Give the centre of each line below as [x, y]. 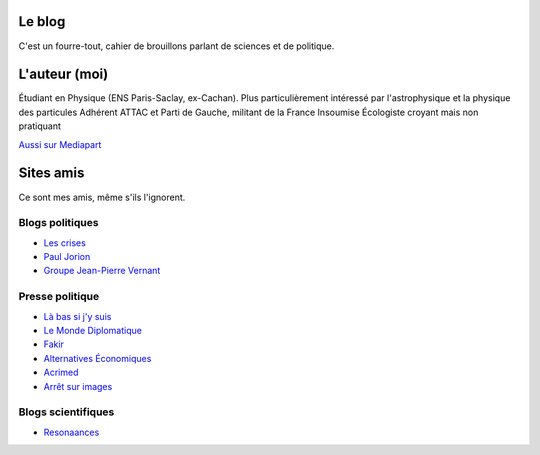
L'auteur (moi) [63, 74]
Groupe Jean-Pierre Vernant [102, 271]
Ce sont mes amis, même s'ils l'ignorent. [102, 197]
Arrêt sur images [78, 386]
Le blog [42, 21]
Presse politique [59, 297]
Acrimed [61, 372]
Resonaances [71, 432]
